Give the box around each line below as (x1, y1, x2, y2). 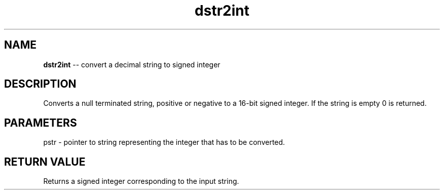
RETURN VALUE (4, 155, 86, 168)
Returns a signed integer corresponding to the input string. (43, 177, 239, 186)
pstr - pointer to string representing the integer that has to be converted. (43, 138, 285, 147)
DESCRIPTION (4, 77, 77, 91)
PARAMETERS (4, 116, 77, 129)
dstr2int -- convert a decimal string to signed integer (43, 60, 220, 69)
